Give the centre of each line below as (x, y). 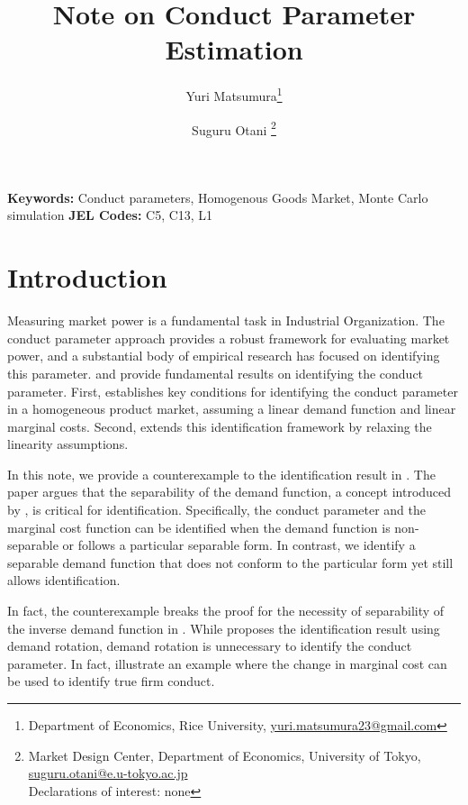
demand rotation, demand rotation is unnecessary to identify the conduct (210, 646)
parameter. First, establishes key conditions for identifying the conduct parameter (233, 391)
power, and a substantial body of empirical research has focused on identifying (224, 356)
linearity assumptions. (68, 444)
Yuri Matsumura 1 (234, 94)
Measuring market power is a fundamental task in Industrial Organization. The (226, 320)
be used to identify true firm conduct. (111, 681)
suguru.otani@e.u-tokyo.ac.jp (108, 773)
